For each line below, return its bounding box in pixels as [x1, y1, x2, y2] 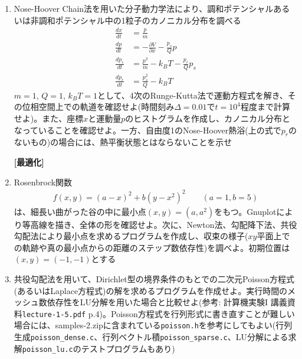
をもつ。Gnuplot [214, 205, 277, 217]
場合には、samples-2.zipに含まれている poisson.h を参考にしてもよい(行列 [14, 319, 293, 331]
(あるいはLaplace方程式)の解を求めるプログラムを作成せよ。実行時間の [14, 284, 288, 296]
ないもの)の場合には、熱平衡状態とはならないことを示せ [14, 136, 232, 148]
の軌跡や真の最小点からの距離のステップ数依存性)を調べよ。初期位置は [14, 241, 290, 253]
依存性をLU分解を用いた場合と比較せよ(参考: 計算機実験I [47, 296, 268, 308]
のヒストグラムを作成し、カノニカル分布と [125, 112, 290, 124]
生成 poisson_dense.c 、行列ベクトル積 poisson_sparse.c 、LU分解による [14, 331, 288, 343]
